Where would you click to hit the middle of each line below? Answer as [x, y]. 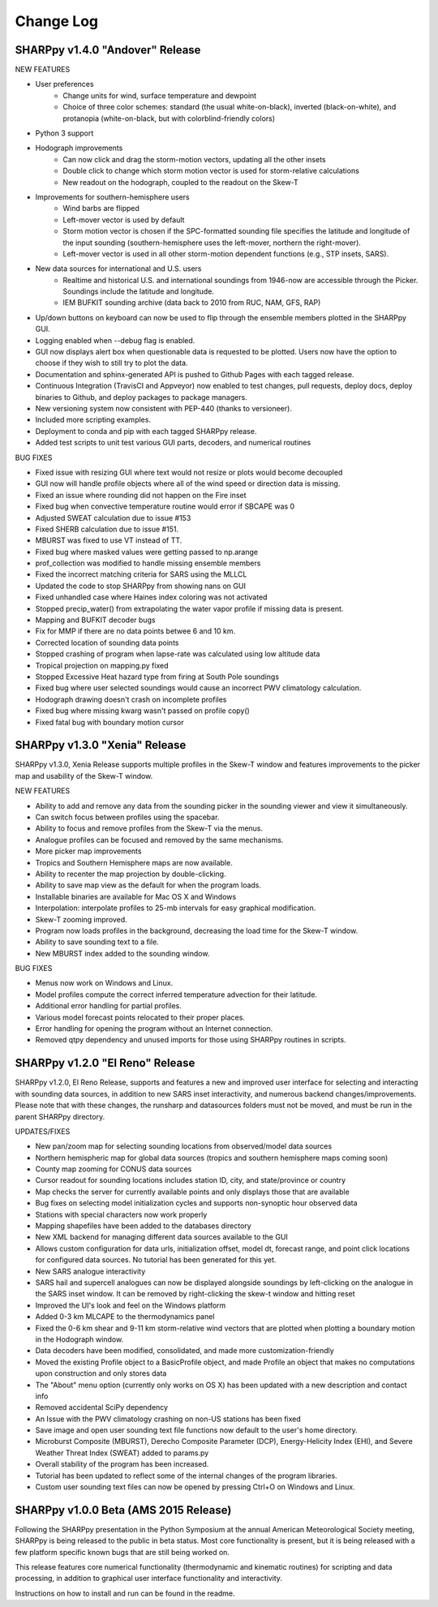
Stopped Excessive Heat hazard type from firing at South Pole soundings [157, 677]
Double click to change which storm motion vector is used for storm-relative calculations [211, 171]
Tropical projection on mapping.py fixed [102, 665]
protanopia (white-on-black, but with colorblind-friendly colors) [169, 118]
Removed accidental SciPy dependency [102, 1407]
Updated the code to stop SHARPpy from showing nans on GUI [141, 586]
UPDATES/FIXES [43, 1131]
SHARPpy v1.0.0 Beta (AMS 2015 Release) [123, 1510]
